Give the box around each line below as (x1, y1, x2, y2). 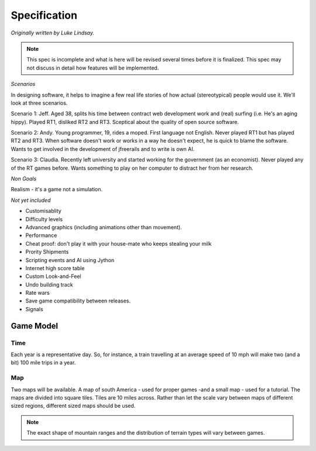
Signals (25, 305, 43, 312)
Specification (11, 9, 78, 22)
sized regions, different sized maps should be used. (11, 402, 136, 409)
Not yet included (11, 197, 51, 204)
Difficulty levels (25, 215, 63, 222)
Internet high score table (25, 264, 85, 271)
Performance (25, 232, 57, 239)
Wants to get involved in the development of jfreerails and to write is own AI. (11, 145, 195, 152)
